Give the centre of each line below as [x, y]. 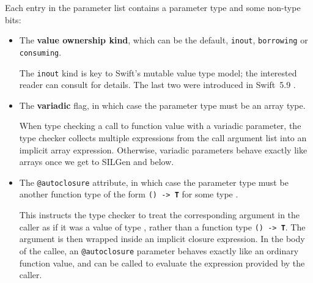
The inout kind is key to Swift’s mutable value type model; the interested [158, 72]
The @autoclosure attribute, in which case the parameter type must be [154, 182]
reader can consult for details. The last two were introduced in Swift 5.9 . [157, 85]
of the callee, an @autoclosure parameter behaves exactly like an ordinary [159, 250]
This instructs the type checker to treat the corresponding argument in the [160, 215]
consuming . [40, 52]
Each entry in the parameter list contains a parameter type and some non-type [153, 7]
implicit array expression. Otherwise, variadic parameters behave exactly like [163, 149]
